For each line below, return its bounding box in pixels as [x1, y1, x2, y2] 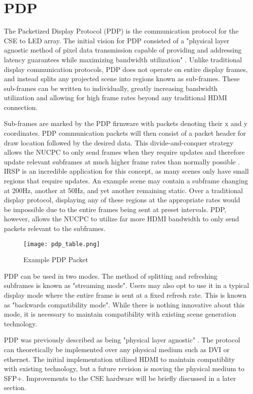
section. [4, 382, 26, 393]
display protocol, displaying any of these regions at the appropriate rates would [4, 195, 240, 205]
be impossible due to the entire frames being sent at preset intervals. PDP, [4, 204, 226, 214]
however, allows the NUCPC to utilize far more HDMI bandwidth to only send [4, 214, 239, 224]
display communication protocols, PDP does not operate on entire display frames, [4, 64, 248, 74]
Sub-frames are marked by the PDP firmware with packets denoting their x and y [4, 118, 248, 128]
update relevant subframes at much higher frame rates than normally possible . [4, 156, 240, 166]
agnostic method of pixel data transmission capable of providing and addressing [4, 45, 242, 55]
